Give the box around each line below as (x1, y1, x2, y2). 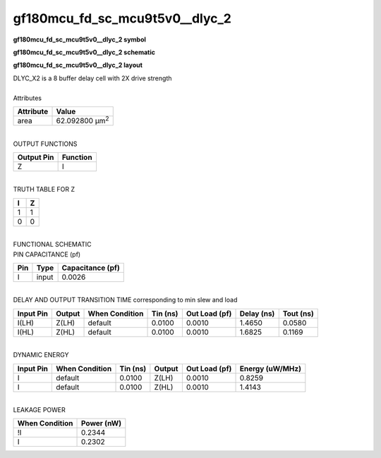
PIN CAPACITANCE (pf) (13, 250, 81, 259)
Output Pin (17, 152, 54, 162)
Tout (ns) (282, 309, 314, 318)
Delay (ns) (239, 309, 275, 318)
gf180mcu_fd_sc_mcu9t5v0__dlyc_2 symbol (13, 35, 146, 44)
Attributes (13, 94, 42, 102)
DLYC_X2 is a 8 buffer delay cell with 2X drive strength (13, 74, 172, 82)
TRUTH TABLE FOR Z (13, 185, 75, 194)
